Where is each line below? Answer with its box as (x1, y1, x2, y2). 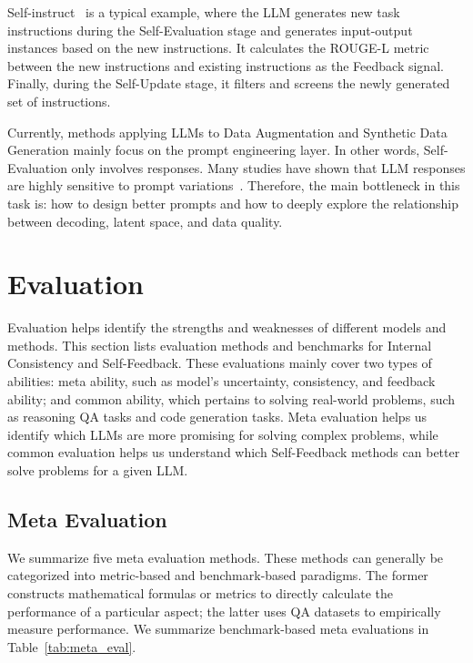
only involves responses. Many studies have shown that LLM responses (71, 158, 466, 177)
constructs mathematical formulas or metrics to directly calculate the (7, 583, 393, 602)
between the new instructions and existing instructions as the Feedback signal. (7, 56, 444, 75)
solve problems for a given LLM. (7, 461, 188, 479)
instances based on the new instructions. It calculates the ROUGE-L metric (7, 38, 429, 57)
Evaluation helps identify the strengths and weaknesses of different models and (7, 318, 447, 337)
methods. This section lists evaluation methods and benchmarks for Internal (7, 335, 432, 354)
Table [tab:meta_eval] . (7, 637, 136, 656)
